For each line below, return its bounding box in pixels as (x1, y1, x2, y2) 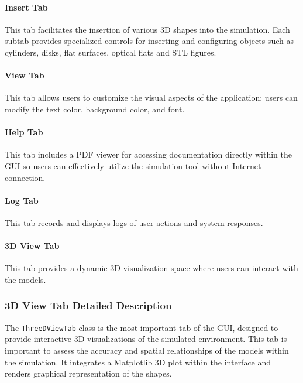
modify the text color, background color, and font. (5, 102, 185, 115)
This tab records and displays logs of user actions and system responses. (5, 216, 263, 228)
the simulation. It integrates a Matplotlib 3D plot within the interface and (5, 355, 271, 368)
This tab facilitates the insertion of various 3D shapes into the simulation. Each (5, 23, 290, 35)
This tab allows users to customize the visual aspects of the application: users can (5, 91, 298, 104)
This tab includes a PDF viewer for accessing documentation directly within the (5, 148, 292, 160)
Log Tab (5, 194, 39, 206)
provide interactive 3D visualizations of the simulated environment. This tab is (5, 333, 287, 345)
